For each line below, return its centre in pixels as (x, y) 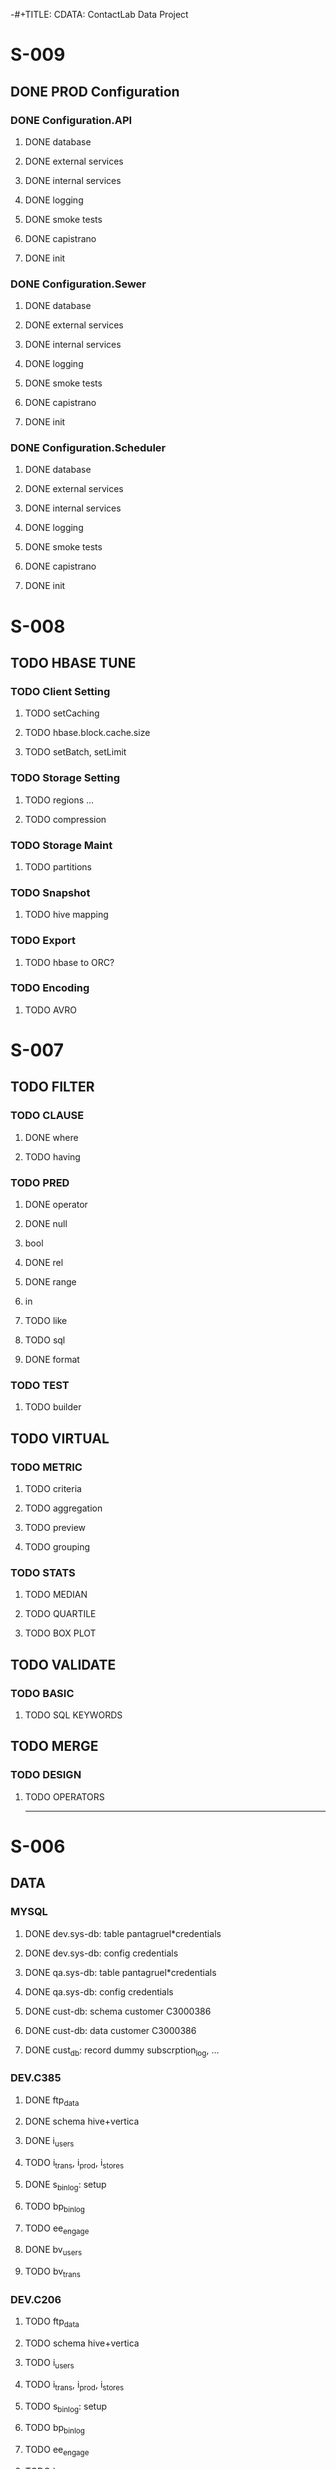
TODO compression (65, 819)
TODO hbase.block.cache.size (87, 733)
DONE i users (49, 2142)
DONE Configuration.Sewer (78, 284)
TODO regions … (59, 800)
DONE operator (56, 1204)
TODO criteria (53, 1488)
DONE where (51, 1137)
